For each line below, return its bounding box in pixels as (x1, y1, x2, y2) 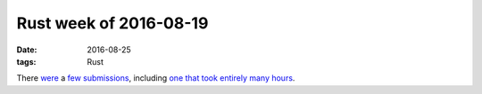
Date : (16, 44, 37, 55)
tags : (16, 56, 37, 67)
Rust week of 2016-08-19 (16, 13, 209, 33)
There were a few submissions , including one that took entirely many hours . (16, 73, 295, 83)
